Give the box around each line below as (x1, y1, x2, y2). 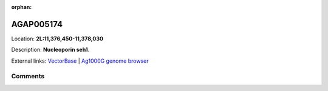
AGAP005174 (11, 19, 63, 30)
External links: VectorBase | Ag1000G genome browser (11, 57, 149, 64)
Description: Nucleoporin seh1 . (11, 46, 90, 54)
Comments (11, 72, 45, 81)
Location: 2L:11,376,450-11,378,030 (11, 35, 103, 42)
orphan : (11, 4, 32, 10)
